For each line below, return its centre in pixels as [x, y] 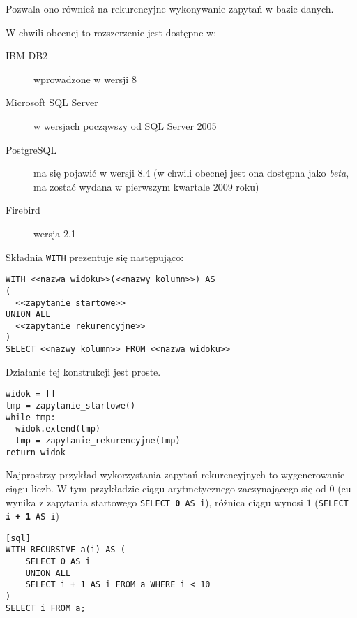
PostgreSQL [31, 149]
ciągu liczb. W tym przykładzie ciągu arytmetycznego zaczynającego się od [166, 488]
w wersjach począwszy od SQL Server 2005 [125, 125]
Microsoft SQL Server [52, 102]
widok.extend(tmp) [58, 429]
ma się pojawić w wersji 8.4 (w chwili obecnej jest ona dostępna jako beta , [191, 173]
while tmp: [31, 417]
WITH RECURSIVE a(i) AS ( [66, 550]
